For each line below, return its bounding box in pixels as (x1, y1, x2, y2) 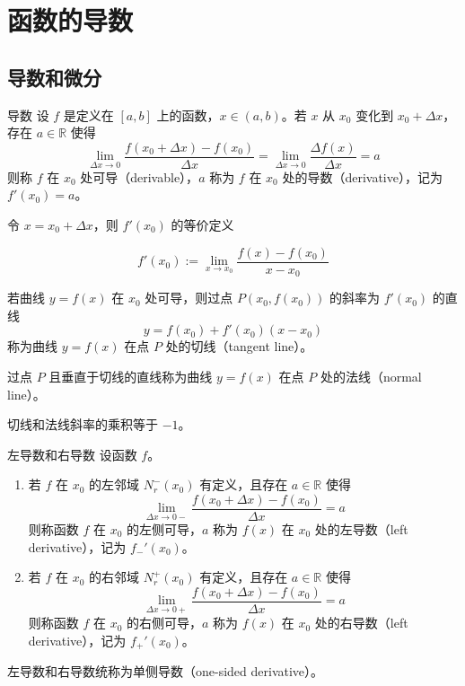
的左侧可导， (127, 519, 203, 538)
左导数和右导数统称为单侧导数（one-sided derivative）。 (7, 662, 324, 681)
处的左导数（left (314, 519, 408, 538)
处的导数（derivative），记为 (282, 167, 443, 186)
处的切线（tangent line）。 (165, 337, 313, 356)
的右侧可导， (127, 613, 203, 632)
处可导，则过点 (145, 288, 233, 307)
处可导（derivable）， (80, 167, 199, 186)
